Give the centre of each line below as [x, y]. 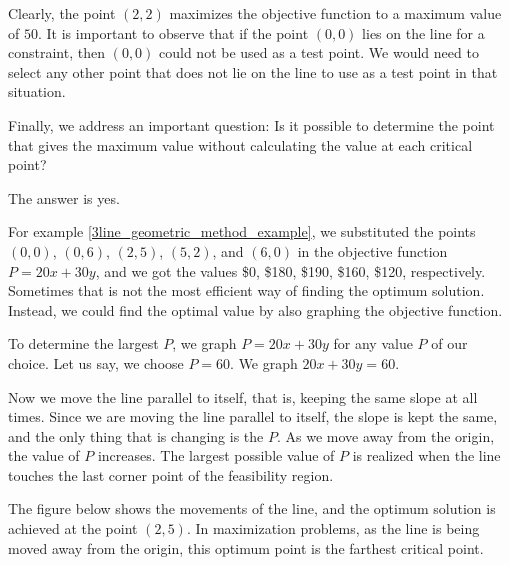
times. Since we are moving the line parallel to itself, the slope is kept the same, [253, 416]
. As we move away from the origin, [385, 435]
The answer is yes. [64, 197]
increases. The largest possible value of [216, 455]
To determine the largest [83, 343]
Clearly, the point [62, 13]
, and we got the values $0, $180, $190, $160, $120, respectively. [290, 270]
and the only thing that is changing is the [136, 435]
